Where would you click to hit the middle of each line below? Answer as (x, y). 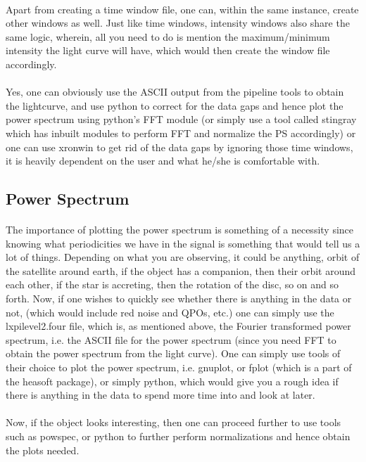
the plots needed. (43, 450)
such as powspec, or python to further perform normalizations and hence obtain (178, 436)
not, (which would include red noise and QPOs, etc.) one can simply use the (170, 312)
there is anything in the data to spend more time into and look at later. (160, 395)
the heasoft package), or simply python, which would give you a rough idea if (172, 381)
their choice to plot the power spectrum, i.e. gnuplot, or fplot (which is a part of (179, 367)
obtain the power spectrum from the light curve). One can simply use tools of (173, 353)
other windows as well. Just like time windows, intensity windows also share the (178, 23)
